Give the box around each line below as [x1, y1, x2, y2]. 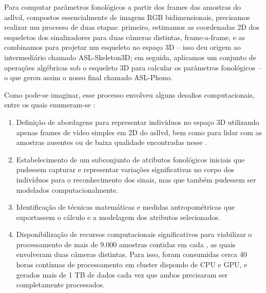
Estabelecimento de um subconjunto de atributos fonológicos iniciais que [16, 154, 245, 164]
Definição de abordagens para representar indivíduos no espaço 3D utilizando [16, 116, 259, 127]
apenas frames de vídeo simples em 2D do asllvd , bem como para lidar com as [16, 126, 262, 137]
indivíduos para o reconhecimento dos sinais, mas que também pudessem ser [16, 174, 256, 185]
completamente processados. [16, 279, 105, 290]
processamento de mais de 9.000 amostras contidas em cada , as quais [16, 239, 236, 249]
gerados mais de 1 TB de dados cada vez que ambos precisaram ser [16, 269, 228, 280]
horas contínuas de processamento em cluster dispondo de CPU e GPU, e [16, 259, 248, 270]
